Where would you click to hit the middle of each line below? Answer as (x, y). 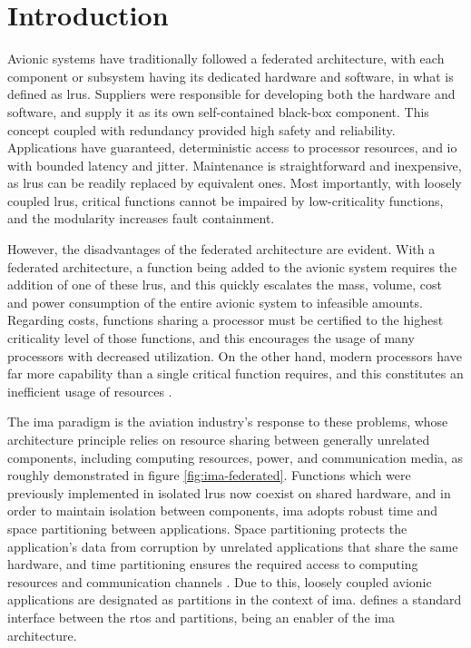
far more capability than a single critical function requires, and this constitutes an (235, 373)
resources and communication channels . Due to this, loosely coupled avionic (220, 581)
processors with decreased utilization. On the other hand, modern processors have (235, 355)
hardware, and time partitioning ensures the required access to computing (213, 564)
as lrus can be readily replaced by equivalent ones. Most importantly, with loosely (235, 183)
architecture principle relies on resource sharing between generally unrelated (219, 439)
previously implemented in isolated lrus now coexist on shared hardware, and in (229, 492)
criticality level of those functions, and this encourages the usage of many (211, 338)
